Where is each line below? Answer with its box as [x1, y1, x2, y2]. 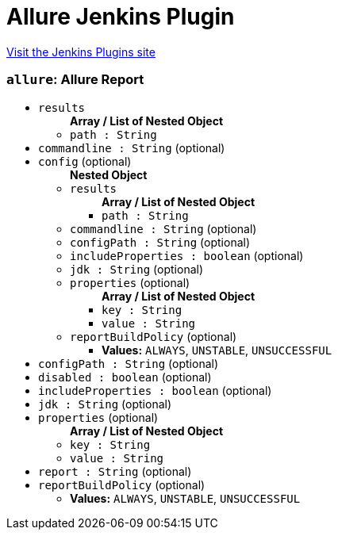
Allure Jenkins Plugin [6, 3, 235, 30]
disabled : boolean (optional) [38, 369, 212, 384]
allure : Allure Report [6, 71, 144, 88]
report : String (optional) [38, 464, 192, 478]
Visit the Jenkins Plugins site [6, 44, 156, 59]
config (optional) [38, 154, 132, 168]
